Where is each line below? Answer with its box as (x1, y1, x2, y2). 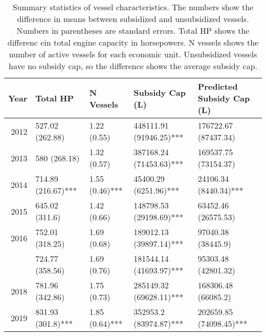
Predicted (197, 80, 238, 92)
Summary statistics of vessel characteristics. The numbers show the (12, 1, 254, 13)
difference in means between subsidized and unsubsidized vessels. (17, 13, 249, 25)
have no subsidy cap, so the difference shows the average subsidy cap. (9, 60, 257, 72)
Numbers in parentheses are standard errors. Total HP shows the (16, 25, 250, 36)
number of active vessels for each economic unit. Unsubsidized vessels (9, 48, 257, 60)
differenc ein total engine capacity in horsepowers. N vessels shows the (7, 36, 259, 48)
